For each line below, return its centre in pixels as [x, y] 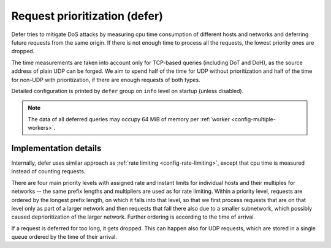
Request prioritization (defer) [87, 16]
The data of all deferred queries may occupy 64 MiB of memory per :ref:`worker [129, 119]
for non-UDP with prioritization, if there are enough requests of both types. [106, 80]
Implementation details [56, 148]
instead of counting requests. [48, 171]
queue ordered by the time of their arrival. [64, 237]
